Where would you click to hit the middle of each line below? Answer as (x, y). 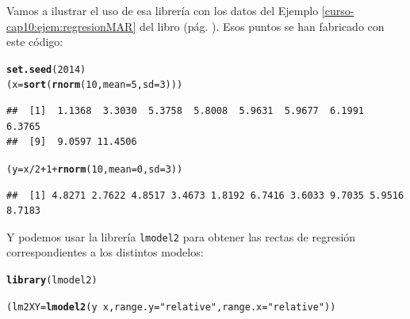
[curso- (338, 10)
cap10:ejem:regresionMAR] (71, 26)
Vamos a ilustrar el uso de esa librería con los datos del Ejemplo (163, 10)
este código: (35, 42)
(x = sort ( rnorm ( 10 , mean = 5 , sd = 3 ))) (95, 85)
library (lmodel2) (52, 280)
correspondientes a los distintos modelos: (105, 252)
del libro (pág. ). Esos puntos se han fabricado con (262, 26)
